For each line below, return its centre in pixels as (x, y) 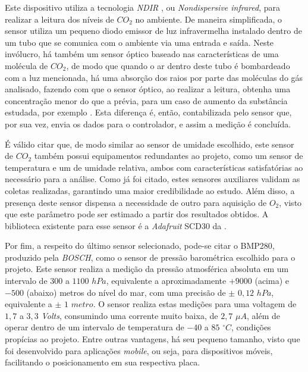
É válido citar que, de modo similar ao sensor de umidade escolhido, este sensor (150, 144)
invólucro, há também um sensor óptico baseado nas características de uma (142, 54)
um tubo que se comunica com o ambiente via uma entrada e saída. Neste (139, 42)
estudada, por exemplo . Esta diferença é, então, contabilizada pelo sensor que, (148, 112)
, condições (251, 327)
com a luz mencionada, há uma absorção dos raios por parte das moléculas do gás (154, 77)
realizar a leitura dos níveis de (59, 19)
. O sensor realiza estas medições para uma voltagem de (195, 304)
